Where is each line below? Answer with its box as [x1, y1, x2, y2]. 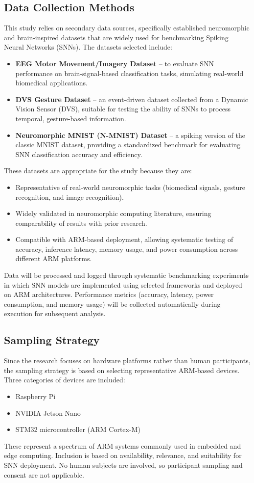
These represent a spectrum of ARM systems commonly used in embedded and [4, 440, 241, 451]
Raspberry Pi [15, 391, 56, 402]
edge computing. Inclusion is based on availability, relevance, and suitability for [4, 450, 242, 460]
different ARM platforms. [15, 253, 92, 264]
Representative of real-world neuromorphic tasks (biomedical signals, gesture [15, 182, 245, 192]
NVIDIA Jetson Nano [15, 407, 81, 418]
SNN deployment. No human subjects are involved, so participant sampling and [4, 460, 243, 470]
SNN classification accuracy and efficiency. [15, 149, 142, 159]
